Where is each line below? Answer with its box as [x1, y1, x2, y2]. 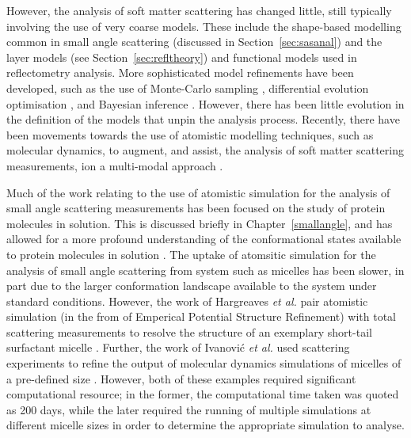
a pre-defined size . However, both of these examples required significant [6, 370, 356, 387]
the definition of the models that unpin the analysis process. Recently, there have [6, 111, 400, 128]
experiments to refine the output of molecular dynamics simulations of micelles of [6, 355, 401, 371]
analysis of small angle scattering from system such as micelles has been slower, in [6, 261, 405, 278]
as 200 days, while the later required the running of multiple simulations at [6, 401, 371, 417]
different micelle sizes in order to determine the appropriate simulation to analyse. [6, 417, 405, 433]
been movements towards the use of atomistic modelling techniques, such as [6, 126, 374, 143]
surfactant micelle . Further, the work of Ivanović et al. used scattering [6, 339, 350, 356]
